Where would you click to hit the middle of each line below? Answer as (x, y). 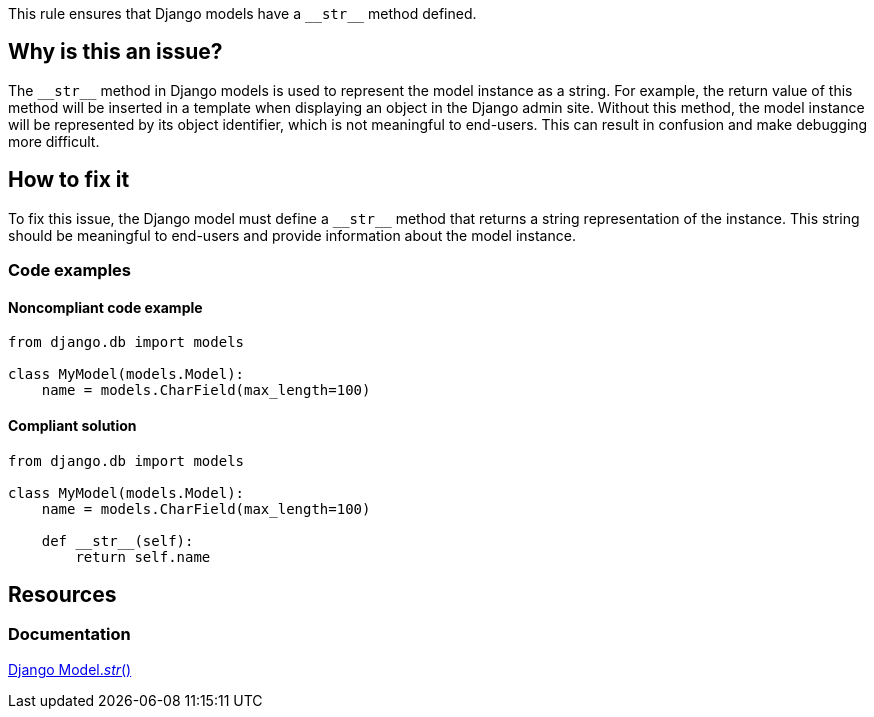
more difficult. (54, 141)
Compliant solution (72, 425)
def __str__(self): (117, 540)
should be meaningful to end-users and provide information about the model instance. (292, 235)
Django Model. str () (70, 669)
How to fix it (69, 180)
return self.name (143, 556)
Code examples (70, 270)
